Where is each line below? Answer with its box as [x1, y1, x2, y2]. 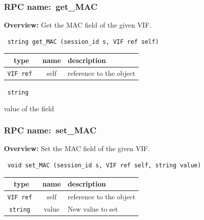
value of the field [4, 103, 54, 113]
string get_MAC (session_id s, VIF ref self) [7, 38, 159, 45]
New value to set [67, 203, 118, 214]
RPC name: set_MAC [4, 124, 97, 136]
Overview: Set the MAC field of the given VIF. [4, 143, 150, 154]
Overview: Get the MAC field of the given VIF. [4, 20, 151, 30]
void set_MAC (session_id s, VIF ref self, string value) [7, 161, 201, 169]
